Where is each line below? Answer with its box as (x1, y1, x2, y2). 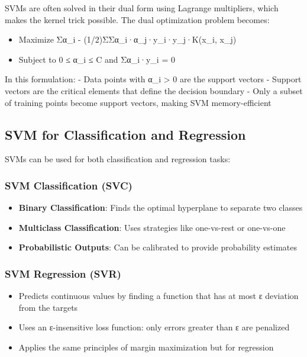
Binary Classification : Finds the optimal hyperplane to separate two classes (18, 201, 303, 214)
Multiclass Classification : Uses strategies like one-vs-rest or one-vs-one (18, 221, 286, 233)
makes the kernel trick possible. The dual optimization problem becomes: (5, 13, 270, 25)
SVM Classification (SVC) (5, 178, 133, 192)
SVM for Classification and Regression (5, 125, 246, 143)
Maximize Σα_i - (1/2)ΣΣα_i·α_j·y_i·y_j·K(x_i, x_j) (18, 33, 237, 46)
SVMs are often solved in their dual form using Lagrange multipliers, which (5, 2, 279, 14)
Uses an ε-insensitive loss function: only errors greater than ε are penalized (18, 321, 290, 333)
